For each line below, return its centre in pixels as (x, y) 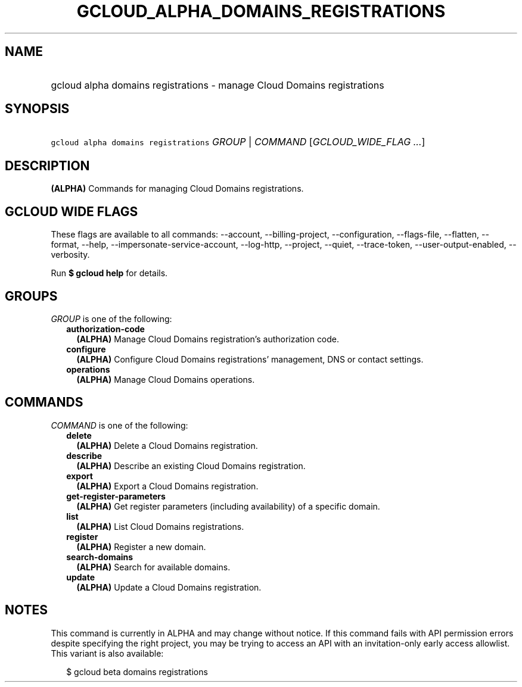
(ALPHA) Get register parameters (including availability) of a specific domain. (228, 506)
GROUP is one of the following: (111, 318)
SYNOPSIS (37, 109)
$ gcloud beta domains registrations (137, 672)
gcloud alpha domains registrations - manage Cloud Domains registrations (218, 85)
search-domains (100, 557)
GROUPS (31, 296)
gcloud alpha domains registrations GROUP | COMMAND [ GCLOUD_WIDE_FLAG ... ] (238, 142)
